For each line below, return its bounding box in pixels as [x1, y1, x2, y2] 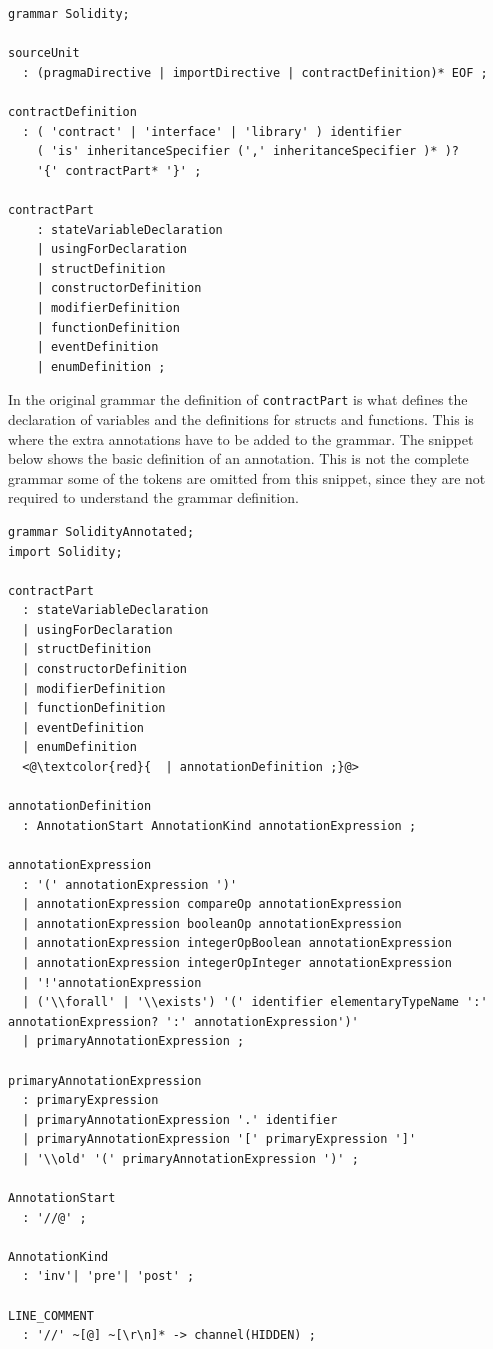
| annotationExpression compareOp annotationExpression [22, 897, 402, 912]
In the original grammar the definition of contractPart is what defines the [8, 389, 468, 410]
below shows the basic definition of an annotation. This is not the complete [8, 448, 469, 469]
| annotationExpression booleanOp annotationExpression [22, 916, 402, 931]
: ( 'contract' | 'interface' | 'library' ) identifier [22, 124, 402, 139]
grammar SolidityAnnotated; [8, 524, 195, 539]
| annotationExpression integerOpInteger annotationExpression [22, 955, 452, 970]
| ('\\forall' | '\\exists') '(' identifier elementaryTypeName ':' [22, 995, 488, 1010]
